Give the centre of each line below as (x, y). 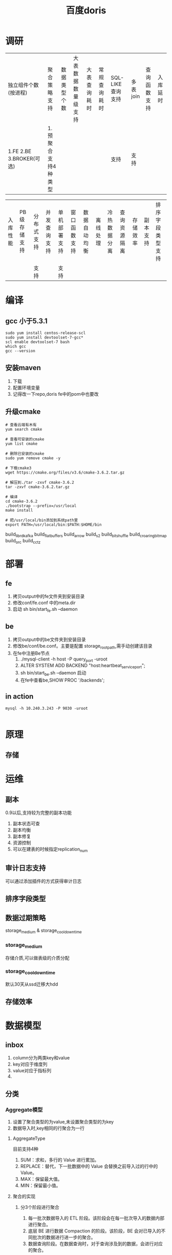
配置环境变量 (26, 388)
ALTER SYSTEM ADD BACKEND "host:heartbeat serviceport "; (83, 666)
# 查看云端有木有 (21, 425)
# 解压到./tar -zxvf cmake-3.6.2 (40, 482)
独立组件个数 (24, 85)
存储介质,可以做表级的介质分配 (38, 958)
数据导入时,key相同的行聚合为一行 (48, 1128)
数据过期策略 (26, 918)
